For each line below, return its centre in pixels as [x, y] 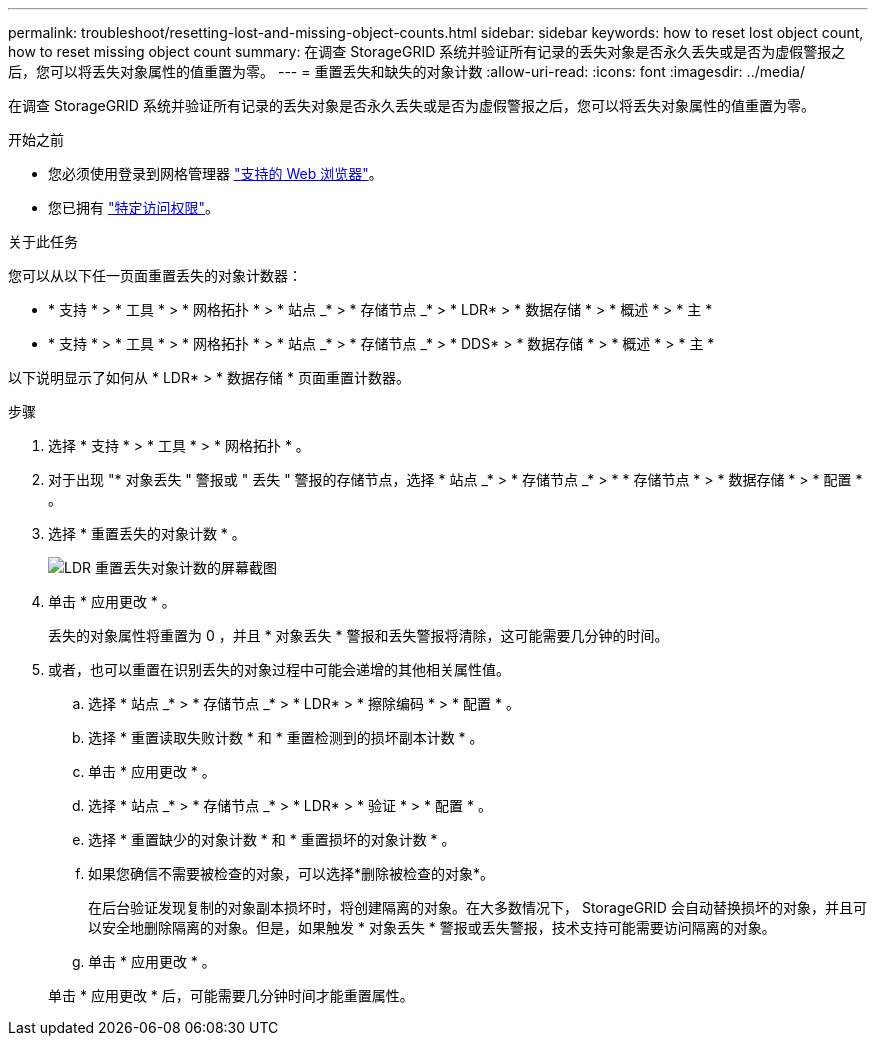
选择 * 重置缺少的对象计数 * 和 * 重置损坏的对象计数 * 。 [272, 839]
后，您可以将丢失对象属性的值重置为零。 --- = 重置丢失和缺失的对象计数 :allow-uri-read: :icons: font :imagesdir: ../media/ [407, 71]
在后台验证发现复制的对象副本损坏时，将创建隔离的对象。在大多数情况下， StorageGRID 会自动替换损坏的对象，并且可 [477, 907]
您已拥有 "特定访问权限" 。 [133, 207]
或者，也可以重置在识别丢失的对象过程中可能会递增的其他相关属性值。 [279, 669]
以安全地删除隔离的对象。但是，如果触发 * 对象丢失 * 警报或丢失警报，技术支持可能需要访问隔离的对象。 [432, 927]
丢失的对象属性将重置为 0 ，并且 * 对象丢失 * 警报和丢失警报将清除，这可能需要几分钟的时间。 [358, 635]
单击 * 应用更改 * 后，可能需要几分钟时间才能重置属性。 [231, 995]
